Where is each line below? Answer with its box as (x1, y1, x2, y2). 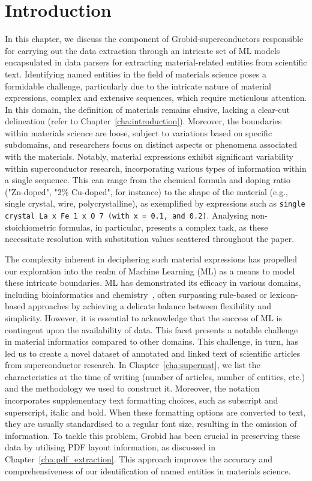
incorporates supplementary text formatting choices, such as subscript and (5, 394, 278, 407)
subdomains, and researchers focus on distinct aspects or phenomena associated (5, 138, 298, 151)
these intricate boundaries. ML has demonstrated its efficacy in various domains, (5, 276, 301, 289)
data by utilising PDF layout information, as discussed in (5, 441, 216, 453)
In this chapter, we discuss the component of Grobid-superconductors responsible (5, 32, 304, 45)
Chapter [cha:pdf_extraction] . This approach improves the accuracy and (5, 453, 273, 465)
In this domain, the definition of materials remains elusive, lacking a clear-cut (5, 103, 290, 115)
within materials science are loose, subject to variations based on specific (5, 126, 272, 139)
